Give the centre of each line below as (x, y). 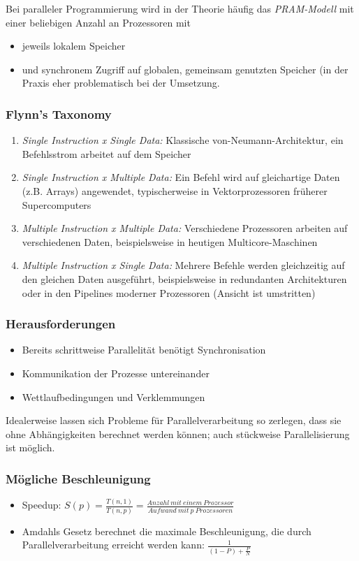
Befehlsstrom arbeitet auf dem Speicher (107, 153)
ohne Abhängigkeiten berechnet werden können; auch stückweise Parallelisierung (178, 433)
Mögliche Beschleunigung (78, 478)
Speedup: (42, 505)
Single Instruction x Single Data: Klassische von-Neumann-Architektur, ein (183, 140)
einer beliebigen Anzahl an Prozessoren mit (98, 22)
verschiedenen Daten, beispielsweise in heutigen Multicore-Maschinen (170, 241)
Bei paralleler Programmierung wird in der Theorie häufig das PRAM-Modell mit (180, 8)
